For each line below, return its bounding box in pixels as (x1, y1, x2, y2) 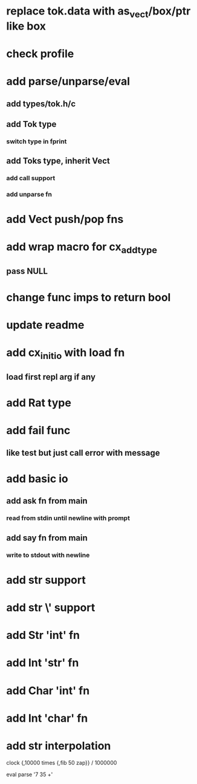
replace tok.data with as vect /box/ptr (6, 4, 191, 20)
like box (6, 19, 47, 33)
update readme (6, 318, 85, 332)
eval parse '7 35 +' (6, 771, 53, 778)
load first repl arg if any (6, 372, 95, 382)
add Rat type (6, 396, 71, 410)
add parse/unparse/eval (6, 74, 131, 88)
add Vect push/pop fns (6, 213, 124, 226)
